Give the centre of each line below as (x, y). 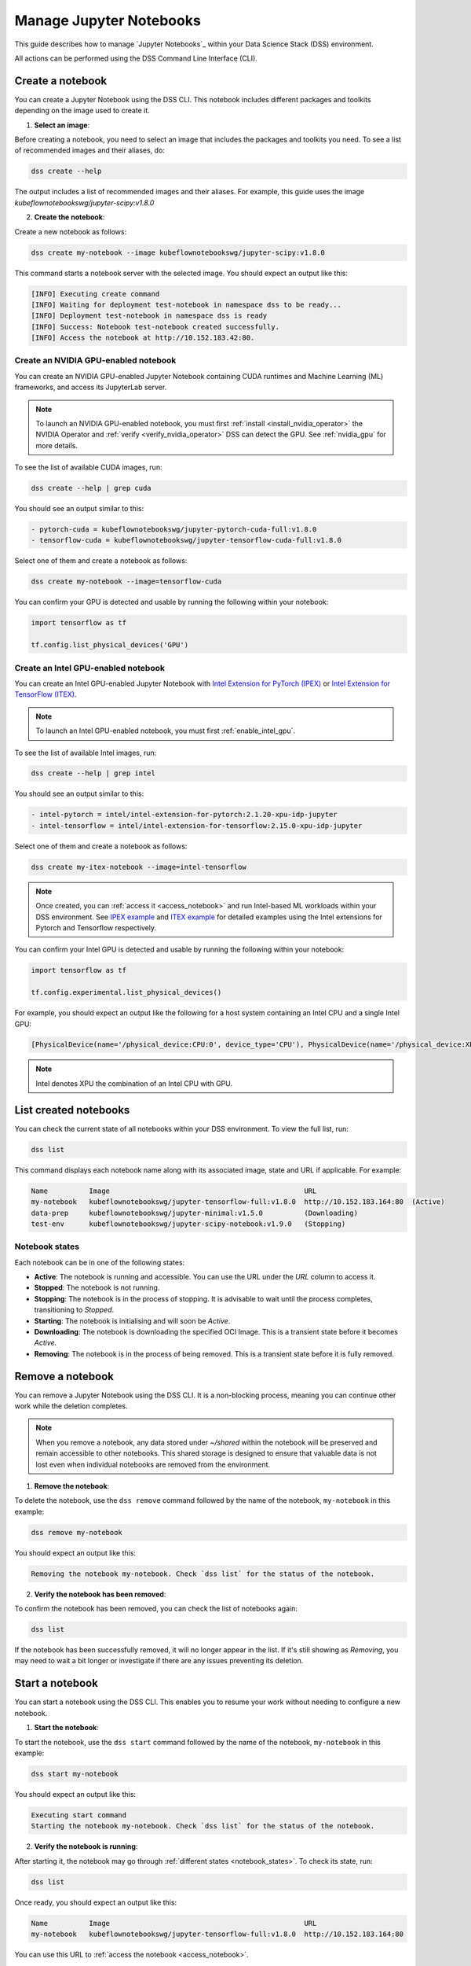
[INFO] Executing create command (95, 294)
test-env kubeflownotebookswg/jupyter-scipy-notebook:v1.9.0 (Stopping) (188, 1224)
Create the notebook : (69, 217)
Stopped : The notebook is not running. (97, 1288)
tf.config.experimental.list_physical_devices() (126, 992)
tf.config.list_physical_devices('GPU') (110, 645)
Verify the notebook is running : (86, 1846)
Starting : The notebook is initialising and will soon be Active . (132, 1320)
